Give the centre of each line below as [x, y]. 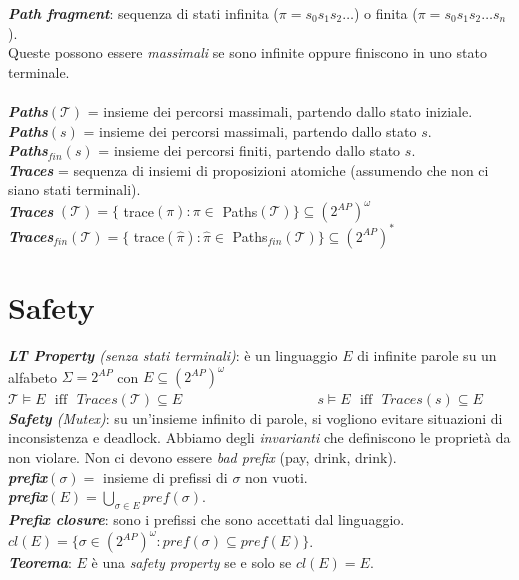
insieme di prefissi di [165, 476]
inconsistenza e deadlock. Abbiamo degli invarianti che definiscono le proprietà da [259, 437]
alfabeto [33, 376]
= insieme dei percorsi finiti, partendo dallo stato [249, 150]
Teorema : [40, 562]
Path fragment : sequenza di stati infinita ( [143, 13]
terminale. [39, 71]
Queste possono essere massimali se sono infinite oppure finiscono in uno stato [247, 52]
